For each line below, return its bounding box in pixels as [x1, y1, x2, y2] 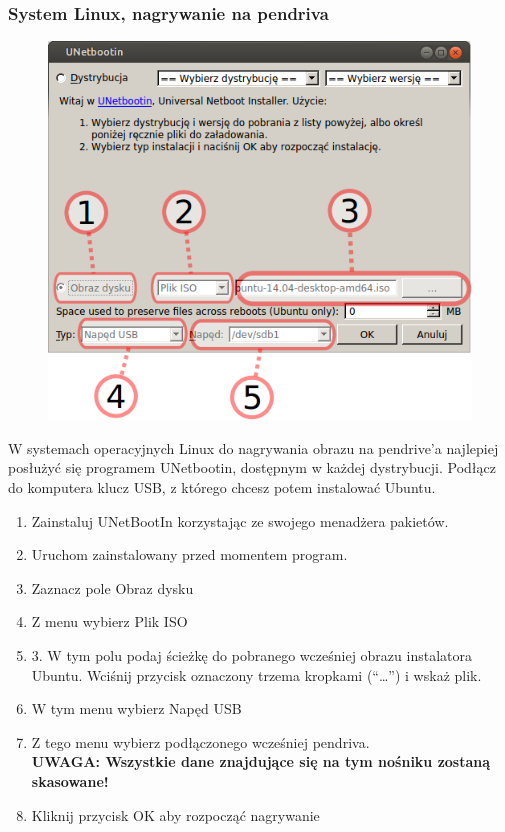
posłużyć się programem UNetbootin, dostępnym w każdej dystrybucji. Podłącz [8, 457, 496, 478]
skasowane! [31, 770, 109, 791]
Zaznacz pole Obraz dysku [31, 577, 194, 598]
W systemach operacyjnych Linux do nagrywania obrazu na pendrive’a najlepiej [8, 437, 499, 458]
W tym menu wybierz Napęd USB [31, 698, 242, 719]
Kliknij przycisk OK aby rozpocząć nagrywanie [31, 804, 320, 825]
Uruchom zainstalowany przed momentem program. [31, 544, 348, 565]
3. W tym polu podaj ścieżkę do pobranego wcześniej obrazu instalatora [31, 644, 472, 665]
